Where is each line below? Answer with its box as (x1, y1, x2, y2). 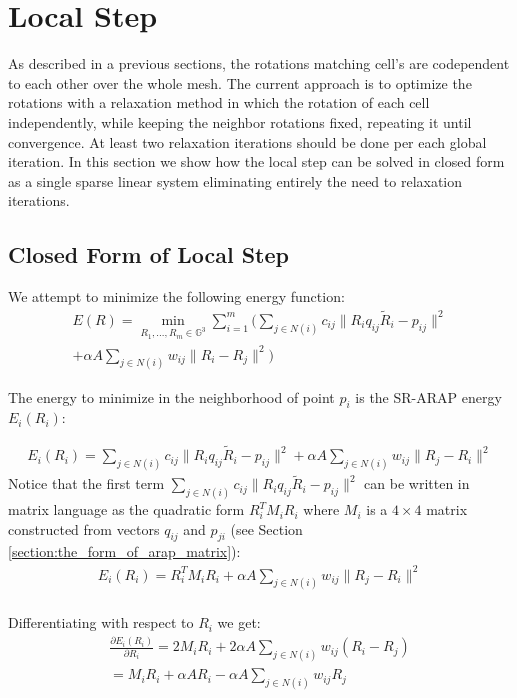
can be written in (364, 473, 470, 494)
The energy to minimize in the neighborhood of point (8, 386, 335, 407)
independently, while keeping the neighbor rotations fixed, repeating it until (8, 111, 472, 132)
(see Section (230, 518, 303, 539)
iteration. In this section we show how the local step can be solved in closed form (8, 151, 505, 172)
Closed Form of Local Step (8, 239, 289, 270)
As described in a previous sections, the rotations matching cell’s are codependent (8, 53, 510, 74)
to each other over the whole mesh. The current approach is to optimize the (8, 72, 472, 93)
